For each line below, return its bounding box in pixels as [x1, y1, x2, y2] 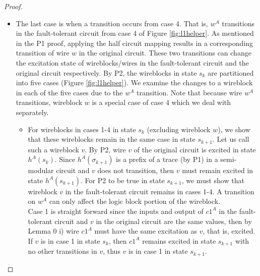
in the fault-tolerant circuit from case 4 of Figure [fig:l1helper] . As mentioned [16, 28, 254, 38]
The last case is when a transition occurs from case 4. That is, [16, 18, 208, 28]
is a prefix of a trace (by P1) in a [116, 154, 218, 164]
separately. [16, 106, 49, 117]
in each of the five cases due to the [16, 87, 123, 97]
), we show [218, 124, 250, 134]
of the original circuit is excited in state [134, 144, 256, 154]
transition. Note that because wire [136, 87, 242, 97]
